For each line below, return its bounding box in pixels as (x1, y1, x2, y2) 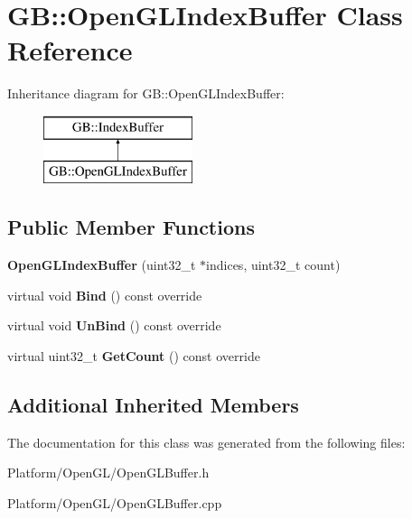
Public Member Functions (7, 213, 255, 241)
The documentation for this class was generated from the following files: (7, 432, 406, 451)
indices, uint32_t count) (206, 255, 341, 274)
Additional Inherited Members (7, 391, 299, 419)
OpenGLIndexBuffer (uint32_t (7, 255, 196, 274)
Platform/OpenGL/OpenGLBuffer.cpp (7, 494, 222, 513)
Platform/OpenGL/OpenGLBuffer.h (7, 463, 210, 482)
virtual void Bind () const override (7, 285, 202, 304)
